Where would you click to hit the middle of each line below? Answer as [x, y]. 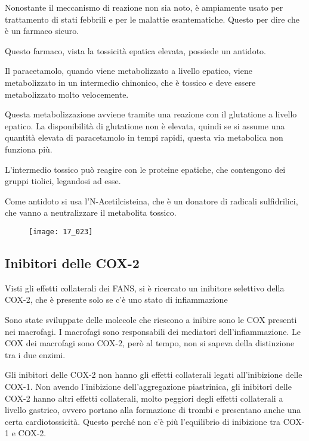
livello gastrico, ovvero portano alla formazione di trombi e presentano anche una [153, 410]
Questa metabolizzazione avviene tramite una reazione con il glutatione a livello [151, 114]
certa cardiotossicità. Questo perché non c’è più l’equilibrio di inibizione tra [143, 421]
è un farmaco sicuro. [42, 31]
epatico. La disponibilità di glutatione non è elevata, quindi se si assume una [145, 125]
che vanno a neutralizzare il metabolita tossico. [91, 212]
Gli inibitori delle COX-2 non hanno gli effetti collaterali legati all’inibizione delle [154, 375]
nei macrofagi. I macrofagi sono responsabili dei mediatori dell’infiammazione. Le [153, 331]
